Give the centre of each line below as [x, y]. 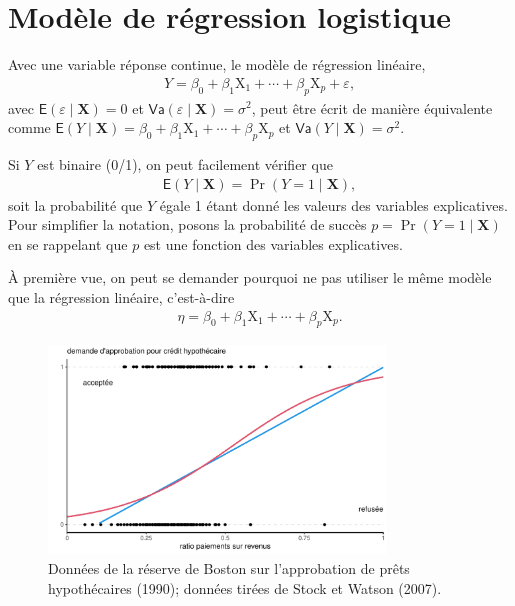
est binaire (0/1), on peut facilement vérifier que [185, 163]
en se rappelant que [68, 243]
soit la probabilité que [75, 204]
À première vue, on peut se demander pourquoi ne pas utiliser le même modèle [250, 277]
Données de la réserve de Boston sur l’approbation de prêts [229, 567]
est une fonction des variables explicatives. [273, 243]
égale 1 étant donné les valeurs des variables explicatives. [333, 204]
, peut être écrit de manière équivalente [372, 107]
